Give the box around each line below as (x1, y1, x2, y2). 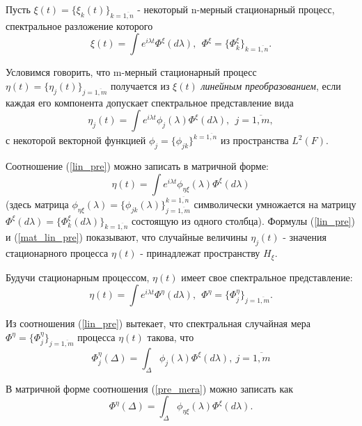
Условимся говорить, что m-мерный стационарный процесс (6, 65, 257, 79)
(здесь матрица (6, 196, 69, 211)
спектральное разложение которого (6, 18, 153, 33)
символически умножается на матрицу (194, 196, 356, 211)
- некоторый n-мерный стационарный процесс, (137, 2, 335, 16)
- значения (283, 230, 326, 244)
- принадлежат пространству (140, 246, 260, 260)
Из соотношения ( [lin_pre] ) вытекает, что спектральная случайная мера (6, 316, 310, 331)
